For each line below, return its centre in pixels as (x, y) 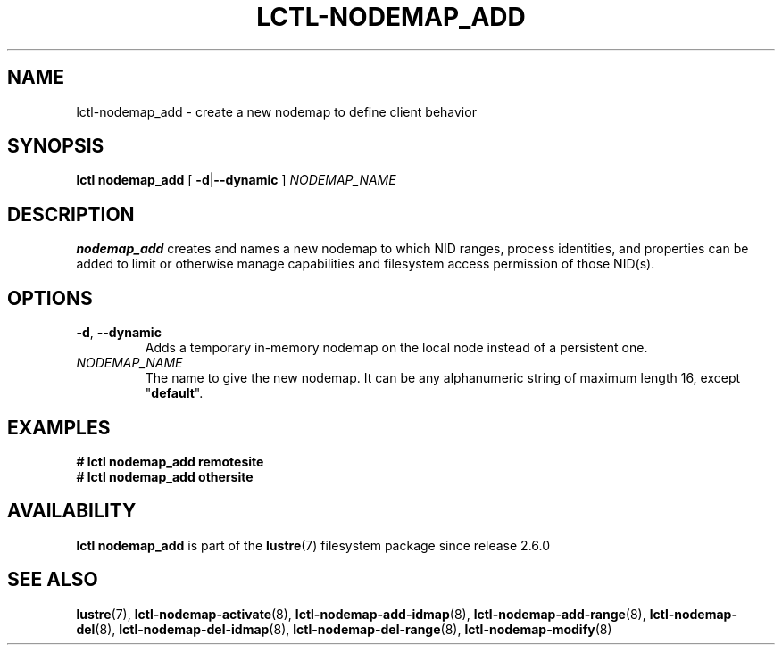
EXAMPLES (59, 427)
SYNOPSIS (56, 146)
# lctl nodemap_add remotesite (170, 461)
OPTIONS (50, 298)
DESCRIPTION (71, 214)
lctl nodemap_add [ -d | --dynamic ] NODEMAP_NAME (236, 180)
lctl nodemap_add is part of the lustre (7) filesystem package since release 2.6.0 (313, 545)
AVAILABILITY (72, 511)
